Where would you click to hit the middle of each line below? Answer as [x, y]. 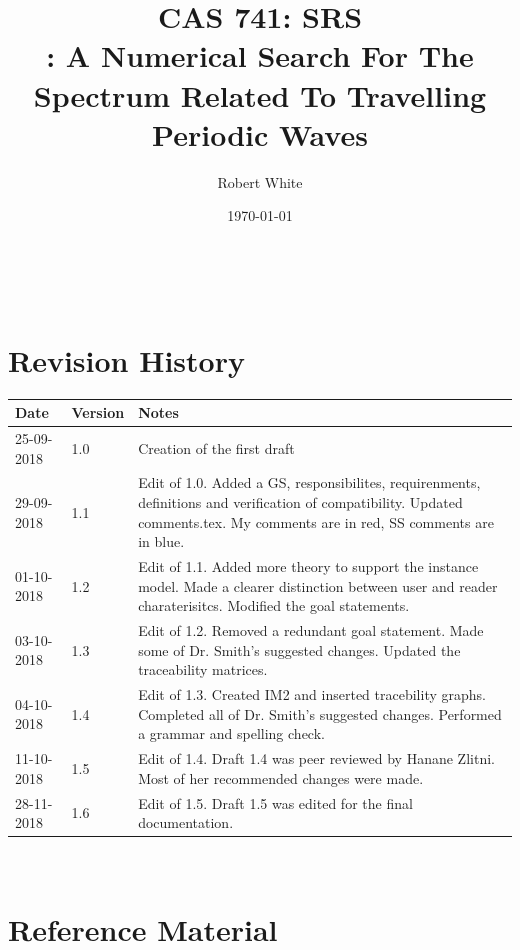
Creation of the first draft [216, 447]
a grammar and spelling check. [231, 733]
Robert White [260, 181]
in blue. [161, 541]
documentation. [186, 822]
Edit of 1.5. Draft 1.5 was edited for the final [275, 802]
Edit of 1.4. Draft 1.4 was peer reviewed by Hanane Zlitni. [316, 758]
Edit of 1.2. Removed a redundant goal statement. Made [311, 630]
